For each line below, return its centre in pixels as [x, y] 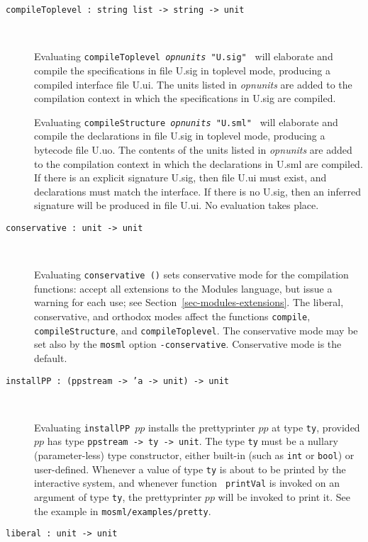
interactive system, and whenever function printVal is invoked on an [187, 483]
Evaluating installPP [82, 427]
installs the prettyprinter [201, 427]
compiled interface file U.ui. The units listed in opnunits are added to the [193, 84]
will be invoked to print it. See [284, 497]
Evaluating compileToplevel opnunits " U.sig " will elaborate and [184, 56]
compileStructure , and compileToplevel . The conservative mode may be [196, 330]
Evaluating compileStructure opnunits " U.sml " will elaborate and [186, 122]
